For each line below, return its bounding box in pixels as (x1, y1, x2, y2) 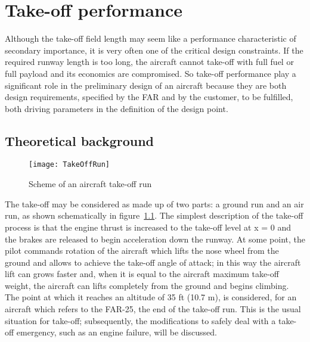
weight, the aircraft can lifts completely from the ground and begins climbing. (5, 279, 289, 291)
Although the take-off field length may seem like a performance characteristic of (5, 32, 296, 45)
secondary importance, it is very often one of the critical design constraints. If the (5, 43, 303, 56)
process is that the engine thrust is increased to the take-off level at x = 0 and (5, 220, 292, 233)
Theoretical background (5, 131, 154, 150)
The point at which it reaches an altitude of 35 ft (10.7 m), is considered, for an (5, 291, 297, 303)
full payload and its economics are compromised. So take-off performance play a (5, 67, 296, 79)
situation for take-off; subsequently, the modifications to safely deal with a (5, 314, 276, 327)
